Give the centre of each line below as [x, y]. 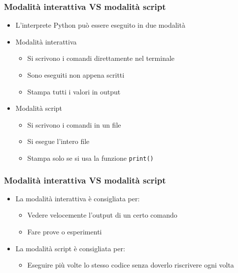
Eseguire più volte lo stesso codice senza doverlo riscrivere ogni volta [131, 265]
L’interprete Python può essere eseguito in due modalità [100, 25]
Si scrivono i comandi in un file [74, 124]
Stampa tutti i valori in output [74, 91]
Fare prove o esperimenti [65, 232]
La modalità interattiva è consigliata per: [78, 198]
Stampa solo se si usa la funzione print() [90, 158]
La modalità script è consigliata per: [70, 248]
